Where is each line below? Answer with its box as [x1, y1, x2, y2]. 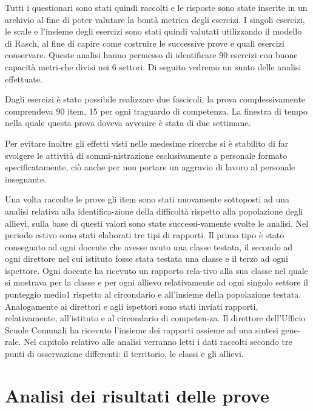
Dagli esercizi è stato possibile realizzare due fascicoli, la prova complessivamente [5, 93, 306, 105]
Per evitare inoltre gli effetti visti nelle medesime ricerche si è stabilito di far [5, 136, 289, 149]
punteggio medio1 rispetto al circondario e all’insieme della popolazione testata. [5, 288, 301, 301]
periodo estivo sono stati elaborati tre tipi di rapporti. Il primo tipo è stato [5, 229, 284, 241]
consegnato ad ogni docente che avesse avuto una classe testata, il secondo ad [5, 240, 293, 253]
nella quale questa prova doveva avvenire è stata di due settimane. [5, 116, 251, 129]
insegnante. [5, 172, 47, 185]
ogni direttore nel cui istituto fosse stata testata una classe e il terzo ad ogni [5, 252, 288, 265]
